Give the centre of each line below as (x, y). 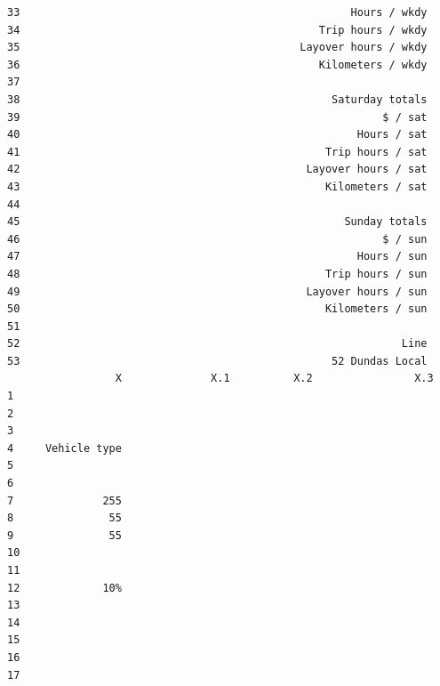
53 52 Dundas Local (217, 361)
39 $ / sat (217, 117)
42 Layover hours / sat (217, 169)
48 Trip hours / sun (217, 274)
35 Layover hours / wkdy (217, 48)
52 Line (217, 344)
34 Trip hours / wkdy (217, 30)
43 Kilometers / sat (217, 186)
